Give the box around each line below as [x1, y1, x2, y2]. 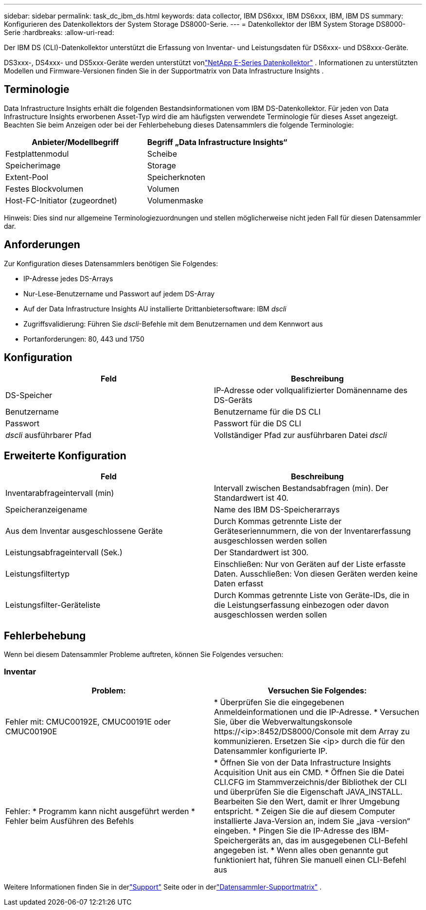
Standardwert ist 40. [214, 493, 289, 503]
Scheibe [147, 148, 177, 159]
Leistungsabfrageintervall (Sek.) [5, 547, 123, 558]
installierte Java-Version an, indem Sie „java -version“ [214, 816, 410, 826]
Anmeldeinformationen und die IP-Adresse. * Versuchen [214, 707, 419, 717]
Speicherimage [5, 160, 61, 170]
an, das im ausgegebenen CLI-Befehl [272, 835, 408, 845]
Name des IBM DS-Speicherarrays [214, 505, 340, 515]
